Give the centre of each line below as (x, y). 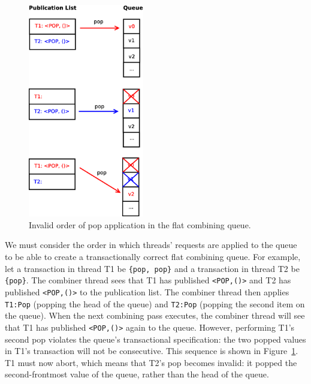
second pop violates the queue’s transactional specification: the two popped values (155, 339)
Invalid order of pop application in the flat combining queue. (140, 224)
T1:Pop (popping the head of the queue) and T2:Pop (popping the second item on (155, 303)
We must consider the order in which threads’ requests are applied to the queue (151, 245)
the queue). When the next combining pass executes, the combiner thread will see (155, 315)
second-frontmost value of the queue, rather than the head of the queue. (137, 374)
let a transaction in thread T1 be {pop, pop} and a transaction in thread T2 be (152, 268)
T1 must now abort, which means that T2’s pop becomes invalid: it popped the (151, 362)
